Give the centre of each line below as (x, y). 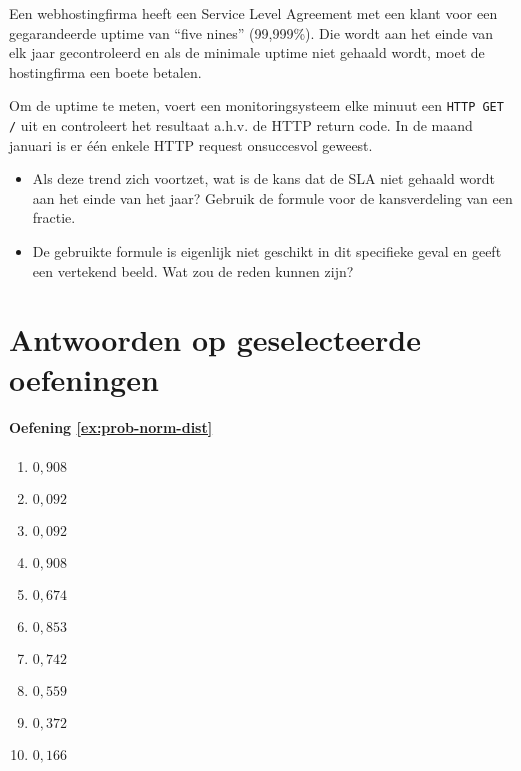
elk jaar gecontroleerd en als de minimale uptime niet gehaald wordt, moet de (247, 52)
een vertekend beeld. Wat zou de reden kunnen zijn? (193, 270)
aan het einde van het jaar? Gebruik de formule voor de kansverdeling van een (272, 197)
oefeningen (84, 378)
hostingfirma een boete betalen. (105, 71)
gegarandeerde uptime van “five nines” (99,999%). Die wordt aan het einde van (251, 32)
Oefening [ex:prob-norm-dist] (111, 427)
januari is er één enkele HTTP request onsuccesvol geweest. (191, 144)
